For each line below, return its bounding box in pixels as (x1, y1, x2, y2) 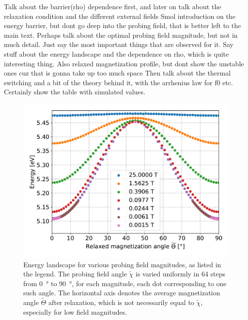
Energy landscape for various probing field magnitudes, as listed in (23, 259, 221, 269)
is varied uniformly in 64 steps (136, 269, 226, 279)
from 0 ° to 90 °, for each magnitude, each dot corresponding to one (23, 278, 227, 288)
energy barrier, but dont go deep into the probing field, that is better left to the (4, 20, 241, 30)
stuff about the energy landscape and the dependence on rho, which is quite (4, 48, 229, 59)
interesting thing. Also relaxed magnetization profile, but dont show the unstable (4, 58, 244, 68)
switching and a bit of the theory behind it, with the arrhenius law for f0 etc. (4, 77, 233, 87)
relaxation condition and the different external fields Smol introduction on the (4, 11, 235, 21)
